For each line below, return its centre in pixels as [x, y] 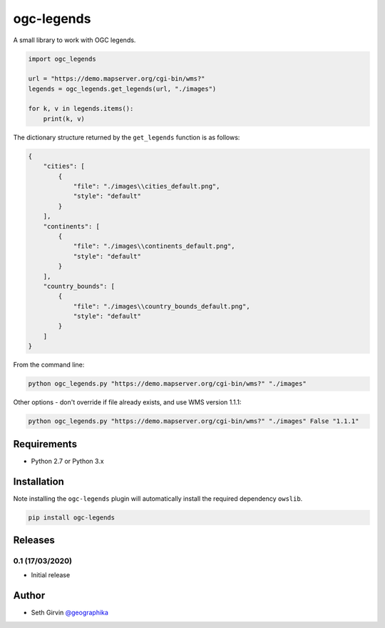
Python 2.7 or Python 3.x [67, 461]
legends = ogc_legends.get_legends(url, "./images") [122, 89]
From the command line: [49, 365]
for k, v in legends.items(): [81, 109]
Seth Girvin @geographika [70, 613]
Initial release [51, 575]
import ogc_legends [62, 59]
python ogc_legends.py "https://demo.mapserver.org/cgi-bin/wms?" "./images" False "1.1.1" [194, 421]
